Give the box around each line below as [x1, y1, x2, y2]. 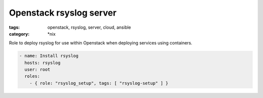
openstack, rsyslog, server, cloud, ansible [47, 24, 131, 30]
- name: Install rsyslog [19, 53, 79, 59]
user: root [24, 67, 51, 73]
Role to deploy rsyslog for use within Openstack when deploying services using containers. [9, 40, 192, 46]
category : [9, 31, 30, 37]
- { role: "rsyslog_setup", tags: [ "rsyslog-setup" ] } [29, 80, 169, 86]
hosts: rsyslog [24, 60, 61, 65]
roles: [24, 74, 40, 79]
